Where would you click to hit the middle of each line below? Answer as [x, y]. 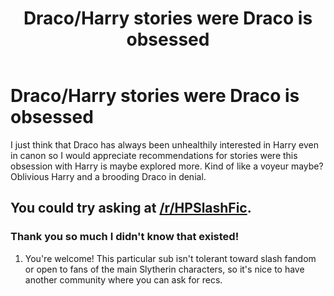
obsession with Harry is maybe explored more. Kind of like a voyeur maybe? [167, 166]
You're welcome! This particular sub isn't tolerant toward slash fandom [170, 258]
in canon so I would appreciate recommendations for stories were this [154, 155]
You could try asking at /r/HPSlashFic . [131, 208]
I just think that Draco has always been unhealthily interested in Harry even [164, 144]
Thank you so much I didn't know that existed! [125, 237]
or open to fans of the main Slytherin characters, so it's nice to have [164, 269]
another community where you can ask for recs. [123, 279]
